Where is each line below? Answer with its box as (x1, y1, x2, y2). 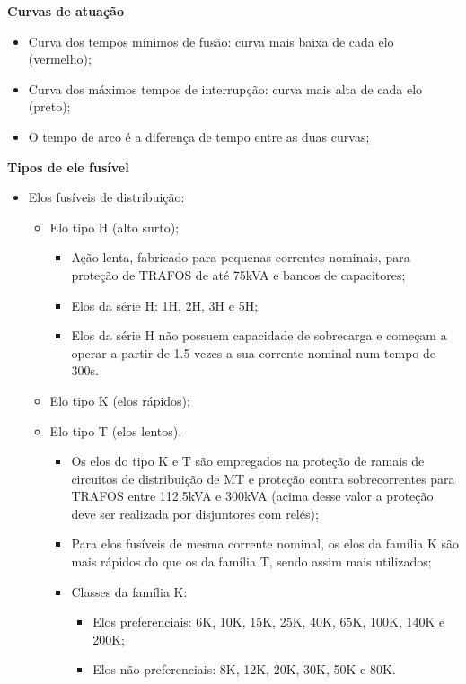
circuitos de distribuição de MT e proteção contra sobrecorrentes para (71, 469, 455, 487)
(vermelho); (28, 49, 92, 68)
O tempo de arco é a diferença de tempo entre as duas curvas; (28, 127, 370, 145)
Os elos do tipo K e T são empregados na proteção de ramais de (71, 452, 425, 470)
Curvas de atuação (7, 2, 124, 20)
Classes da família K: (71, 582, 188, 601)
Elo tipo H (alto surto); (49, 217, 180, 236)
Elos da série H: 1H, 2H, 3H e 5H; (71, 295, 259, 314)
